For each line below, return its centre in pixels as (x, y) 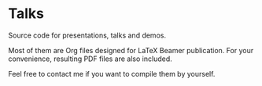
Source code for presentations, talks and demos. (87, 35)
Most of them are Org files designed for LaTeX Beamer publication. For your (131, 50)
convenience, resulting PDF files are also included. (90, 59)
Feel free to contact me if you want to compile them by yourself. (112, 73)
